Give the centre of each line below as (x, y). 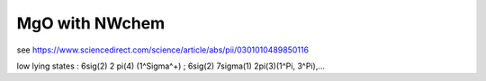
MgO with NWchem (91, 23)
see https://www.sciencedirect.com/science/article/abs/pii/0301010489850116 (163, 50)
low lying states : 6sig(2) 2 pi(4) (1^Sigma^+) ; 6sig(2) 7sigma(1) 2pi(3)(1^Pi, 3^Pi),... (171, 66)
